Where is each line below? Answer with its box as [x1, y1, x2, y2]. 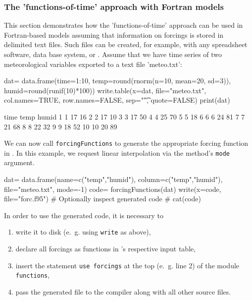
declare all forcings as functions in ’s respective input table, [15, 243, 196, 254]
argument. [4, 157, 35, 168]
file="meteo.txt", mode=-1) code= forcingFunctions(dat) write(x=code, [4, 183, 221, 194]
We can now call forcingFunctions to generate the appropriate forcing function [4, 138, 249, 148]
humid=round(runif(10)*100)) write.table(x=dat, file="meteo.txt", [4, 85, 206, 95]
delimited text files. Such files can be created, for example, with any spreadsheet [4, 39, 248, 50]
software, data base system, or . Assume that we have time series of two [4, 49, 222, 59]
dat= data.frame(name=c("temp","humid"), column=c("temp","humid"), [4, 174, 223, 184]
